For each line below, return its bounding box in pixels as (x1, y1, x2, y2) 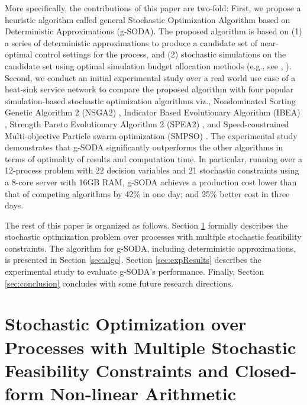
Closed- (235, 358, 297, 382)
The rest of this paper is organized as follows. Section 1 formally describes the (5, 218, 287, 231)
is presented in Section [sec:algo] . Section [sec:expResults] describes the (5, 253, 261, 266)
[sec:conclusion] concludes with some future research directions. (5, 277, 234, 289)
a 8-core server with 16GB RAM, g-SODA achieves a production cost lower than (5, 175, 297, 188)
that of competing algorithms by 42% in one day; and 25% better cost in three (5, 187, 290, 200)
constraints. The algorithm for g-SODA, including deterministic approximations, (5, 242, 296, 254)
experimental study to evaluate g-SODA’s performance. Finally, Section (5, 265, 264, 278)
